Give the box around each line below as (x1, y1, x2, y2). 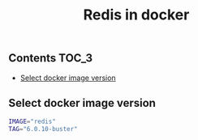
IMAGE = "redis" (8, 117, 57, 126)
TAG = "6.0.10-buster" (8, 125, 79, 134)
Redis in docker (83, 6, 190, 24)
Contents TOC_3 (8, 51, 93, 66)
